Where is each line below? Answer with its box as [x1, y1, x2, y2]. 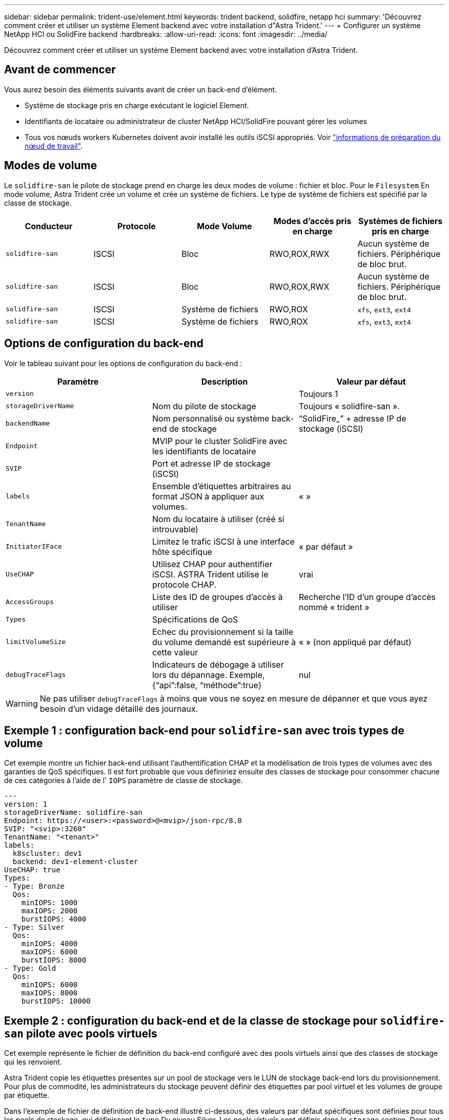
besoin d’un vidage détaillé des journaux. [39, 703, 198, 714]
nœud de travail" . [25, 141, 83, 150]
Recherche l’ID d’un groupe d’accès [298, 591, 436, 602]
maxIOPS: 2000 [21, 907, 78, 915]
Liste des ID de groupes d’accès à [152, 591, 283, 602]
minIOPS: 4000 [21, 939, 78, 948]
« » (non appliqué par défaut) [298, 636, 412, 647]
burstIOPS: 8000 [21, 956, 87, 965]
